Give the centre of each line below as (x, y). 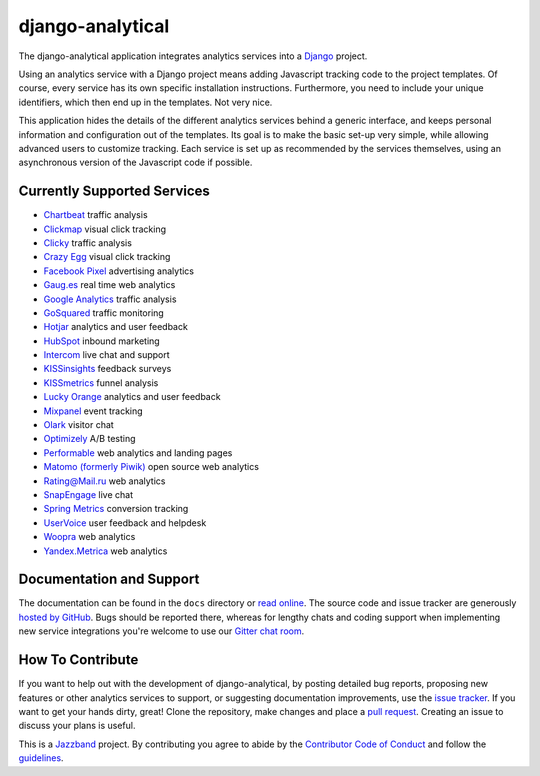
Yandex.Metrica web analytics (105, 551)
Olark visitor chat (78, 425)
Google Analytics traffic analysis (110, 299)
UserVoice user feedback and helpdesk (125, 522)
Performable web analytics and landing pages (138, 452)
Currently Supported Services (114, 191)
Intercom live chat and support (106, 355)
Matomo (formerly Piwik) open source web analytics (151, 467)
